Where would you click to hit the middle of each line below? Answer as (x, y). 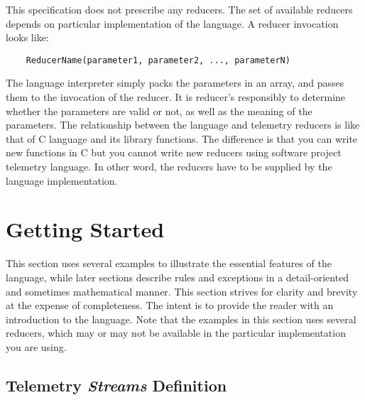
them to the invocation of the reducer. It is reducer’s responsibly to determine (176, 97)
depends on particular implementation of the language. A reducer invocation (172, 23)
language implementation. (62, 180)
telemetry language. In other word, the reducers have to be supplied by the (169, 166)
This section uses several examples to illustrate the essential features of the (169, 263)
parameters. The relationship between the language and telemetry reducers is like (183, 125)
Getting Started (85, 229)
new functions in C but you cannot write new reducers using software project (174, 152)
